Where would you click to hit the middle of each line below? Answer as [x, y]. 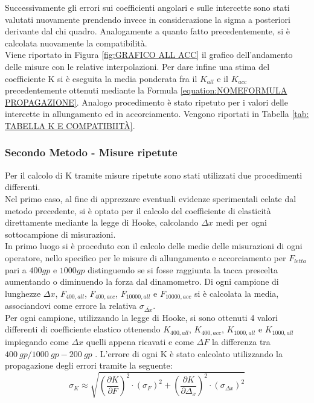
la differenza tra [241, 341]
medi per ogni [241, 222]
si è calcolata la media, [236, 293]
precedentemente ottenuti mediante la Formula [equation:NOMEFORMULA [146, 90]
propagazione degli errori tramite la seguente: [89, 365]
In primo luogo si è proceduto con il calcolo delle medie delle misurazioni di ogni [154, 246]
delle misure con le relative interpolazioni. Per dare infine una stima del [137, 66]
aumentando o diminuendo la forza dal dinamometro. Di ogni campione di [142, 281]
